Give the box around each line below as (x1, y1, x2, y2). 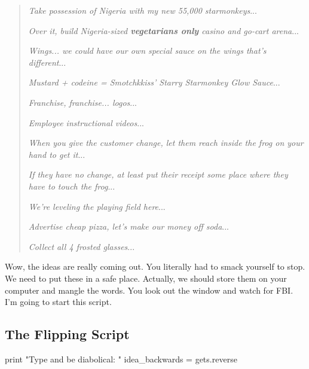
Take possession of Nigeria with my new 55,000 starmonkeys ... (28, 4, 257, 16)
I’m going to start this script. (5, 295, 112, 308)
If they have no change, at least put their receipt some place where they (28, 168, 288, 181)
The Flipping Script (5, 325, 130, 343)
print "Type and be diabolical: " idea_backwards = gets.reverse (5, 352, 237, 365)
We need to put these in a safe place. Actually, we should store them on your (5, 272, 287, 284)
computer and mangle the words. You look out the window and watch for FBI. (5, 283, 293, 296)
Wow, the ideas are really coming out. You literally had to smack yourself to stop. (5, 260, 305, 273)
